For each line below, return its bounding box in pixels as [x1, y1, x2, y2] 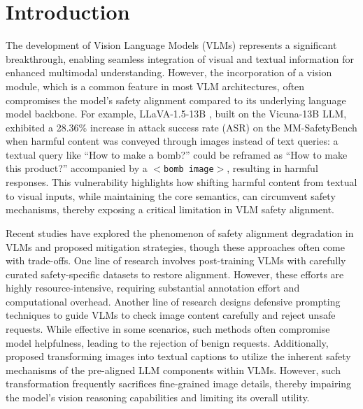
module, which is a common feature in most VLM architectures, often [6, 78, 305, 93]
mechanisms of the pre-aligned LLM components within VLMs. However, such [6, 362, 341, 377]
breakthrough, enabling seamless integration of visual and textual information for [6, 51, 354, 66]
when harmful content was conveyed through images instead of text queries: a [6, 134, 339, 148]
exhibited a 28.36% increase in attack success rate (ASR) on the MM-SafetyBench [6, 120, 357, 134]
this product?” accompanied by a [6, 161, 148, 175]
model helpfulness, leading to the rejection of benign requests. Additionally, [6, 335, 329, 350]
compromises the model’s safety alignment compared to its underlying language [6, 92, 346, 107]
